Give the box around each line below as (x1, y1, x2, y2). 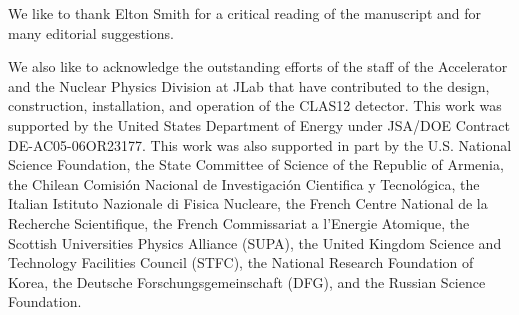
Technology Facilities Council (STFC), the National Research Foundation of (8, 252, 474, 273)
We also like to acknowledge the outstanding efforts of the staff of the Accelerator (8, 56, 508, 77)
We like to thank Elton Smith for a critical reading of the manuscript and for (8, 3, 482, 23)
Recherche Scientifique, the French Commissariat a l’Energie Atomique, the (8, 212, 470, 233)
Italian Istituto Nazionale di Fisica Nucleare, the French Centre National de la (8, 193, 488, 214)
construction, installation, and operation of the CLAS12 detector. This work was (8, 95, 502, 116)
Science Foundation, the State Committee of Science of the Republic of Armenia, (8, 154, 504, 175)
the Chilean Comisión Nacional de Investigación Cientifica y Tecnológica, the (8, 173, 480, 194)
